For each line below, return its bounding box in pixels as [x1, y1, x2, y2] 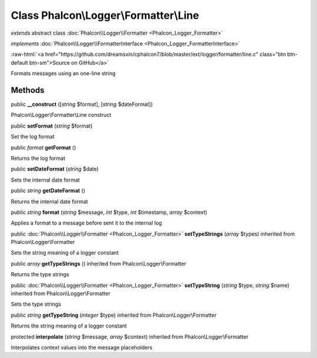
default [11, 59, 29, 66]
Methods [11, 85, 45, 95]
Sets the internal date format [11, 176, 80, 183]
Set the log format [11, 133, 55, 140]
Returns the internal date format [11, 198, 88, 205]
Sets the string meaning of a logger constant [11, 249, 119, 256]
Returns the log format [11, 155, 66, 162]
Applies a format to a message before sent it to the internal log [11, 219, 163, 226]
